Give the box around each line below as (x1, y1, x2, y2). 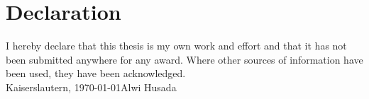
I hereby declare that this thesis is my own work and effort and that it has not (6, 38, 347, 53)
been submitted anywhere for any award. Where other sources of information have (6, 52, 363, 66)
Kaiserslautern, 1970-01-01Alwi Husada (6, 79, 177, 94)
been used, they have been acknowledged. (6, 66, 186, 81)
